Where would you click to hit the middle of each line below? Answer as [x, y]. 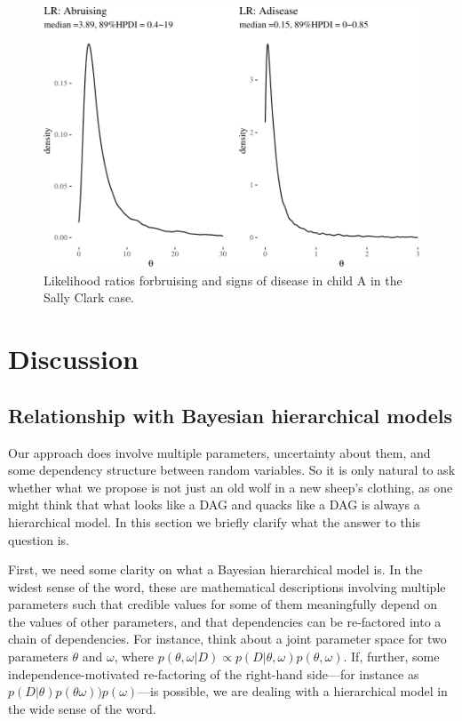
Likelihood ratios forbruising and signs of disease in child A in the [223, 280]
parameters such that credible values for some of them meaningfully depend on [223, 604]
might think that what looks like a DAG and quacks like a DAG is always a [214, 505]
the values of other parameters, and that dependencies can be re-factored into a [225, 621]
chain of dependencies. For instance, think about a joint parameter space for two [227, 639]
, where [134, 657]
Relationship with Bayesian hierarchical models [230, 415]
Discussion [73, 359]
